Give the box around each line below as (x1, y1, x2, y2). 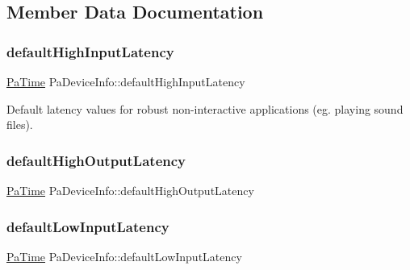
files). (6, 116, 33, 133)
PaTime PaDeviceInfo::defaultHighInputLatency (6, 73, 245, 89)
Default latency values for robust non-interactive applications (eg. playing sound (6, 100, 404, 117)
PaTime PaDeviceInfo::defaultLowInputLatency (6, 247, 242, 264)
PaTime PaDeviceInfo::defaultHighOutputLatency (6, 182, 254, 198)
